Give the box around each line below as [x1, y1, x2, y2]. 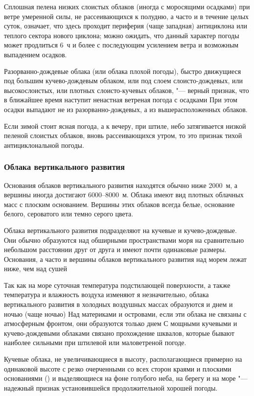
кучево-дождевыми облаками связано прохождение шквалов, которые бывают [4, 327, 234, 338]
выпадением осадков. [4, 49, 67, 59]
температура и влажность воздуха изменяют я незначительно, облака [4, 289, 209, 300]
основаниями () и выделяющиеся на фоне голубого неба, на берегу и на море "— [4, 373, 248, 383]
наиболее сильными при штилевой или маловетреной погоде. [4, 337, 186, 348]
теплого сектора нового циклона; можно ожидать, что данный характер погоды [4, 30, 239, 40]
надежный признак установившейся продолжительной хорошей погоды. [4, 382, 218, 393]
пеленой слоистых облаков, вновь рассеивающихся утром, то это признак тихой [4, 130, 242, 140]
